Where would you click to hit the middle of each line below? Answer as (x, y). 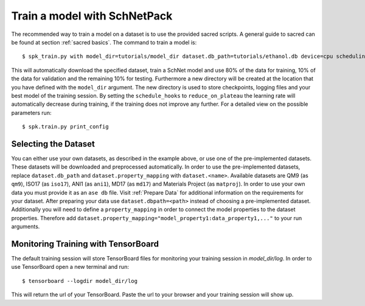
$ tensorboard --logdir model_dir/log (80, 281)
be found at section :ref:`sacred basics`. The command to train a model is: (104, 42)
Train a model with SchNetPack (92, 16)
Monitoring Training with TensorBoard (85, 244)
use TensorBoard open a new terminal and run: (70, 267)
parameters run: (31, 113)
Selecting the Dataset (53, 144)
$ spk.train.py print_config (65, 127)
